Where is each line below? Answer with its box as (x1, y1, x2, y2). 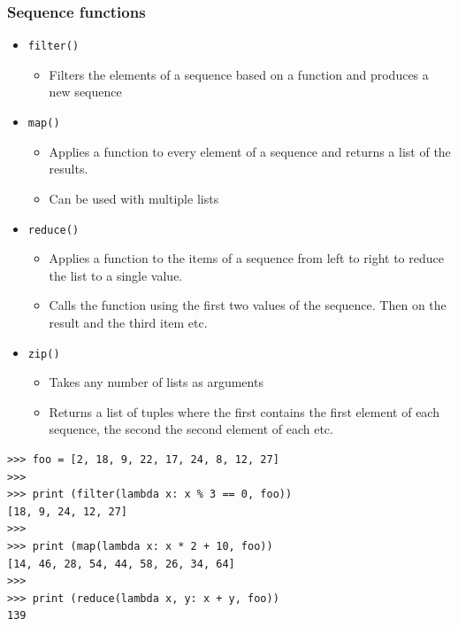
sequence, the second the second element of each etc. (49, 420, 333, 438)
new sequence (49, 82, 122, 101)
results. (49, 159, 88, 178)
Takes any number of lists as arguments (49, 373, 263, 391)
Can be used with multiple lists (49, 189, 219, 207)
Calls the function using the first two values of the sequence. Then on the (49, 296, 447, 314)
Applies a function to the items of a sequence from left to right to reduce (49, 249, 444, 267)
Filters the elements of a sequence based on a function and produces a (49, 65, 429, 83)
